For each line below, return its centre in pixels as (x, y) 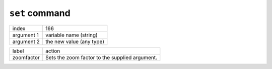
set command (40, 13)
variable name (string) (72, 35)
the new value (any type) (75, 41)
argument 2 (26, 41)
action (53, 51)
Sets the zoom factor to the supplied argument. (101, 57)
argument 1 (25, 35)
